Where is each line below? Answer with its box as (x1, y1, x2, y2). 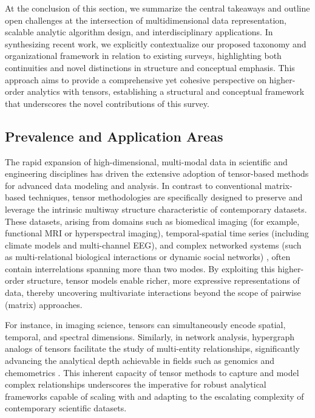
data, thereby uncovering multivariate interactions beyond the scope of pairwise (5, 286, 301, 299)
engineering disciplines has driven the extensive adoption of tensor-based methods (5, 167, 309, 180)
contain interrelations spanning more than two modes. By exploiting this (5, 262, 275, 275)
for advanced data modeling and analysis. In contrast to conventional (5, 179, 262, 191)
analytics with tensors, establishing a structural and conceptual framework (27, 85, 305, 98)
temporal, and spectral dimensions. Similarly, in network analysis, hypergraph (5, 330, 295, 343)
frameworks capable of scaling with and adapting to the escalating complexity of (5, 389, 304, 402)
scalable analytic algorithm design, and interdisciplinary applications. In (5, 26, 273, 38)
